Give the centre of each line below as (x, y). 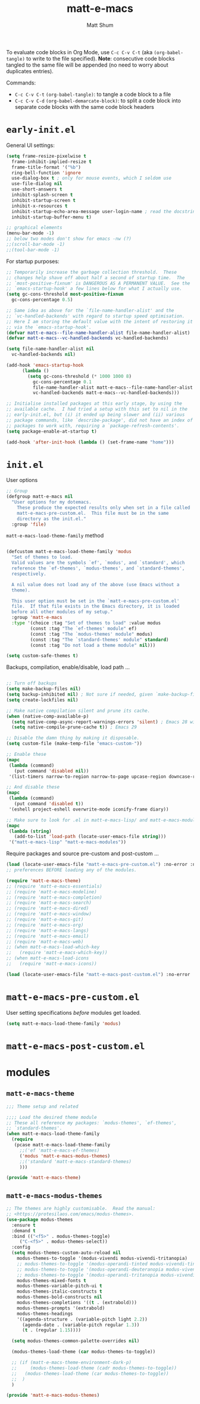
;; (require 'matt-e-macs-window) (49, 914)
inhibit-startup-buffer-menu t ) (52, 217)
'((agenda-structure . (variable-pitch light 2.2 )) (82, 1319)
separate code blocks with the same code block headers (85, 107)
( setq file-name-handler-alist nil (50, 349)
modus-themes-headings (45, 1314)
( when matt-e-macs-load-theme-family (53, 1134)
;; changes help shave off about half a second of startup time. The (96, 278)
